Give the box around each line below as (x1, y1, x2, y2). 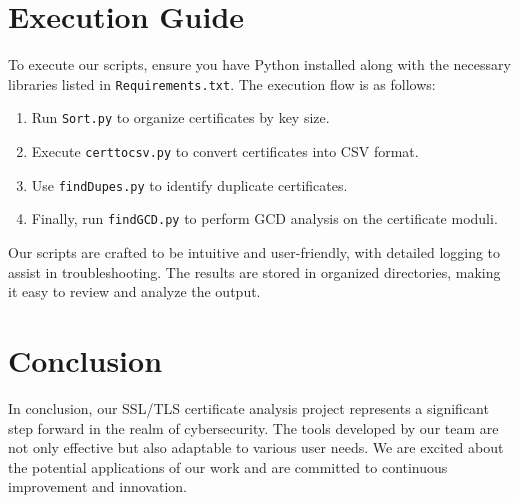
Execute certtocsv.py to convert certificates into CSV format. (31, 141, 419, 162)
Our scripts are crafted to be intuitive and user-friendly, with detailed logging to (8, 242, 501, 262)
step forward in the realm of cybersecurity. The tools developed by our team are (8, 417, 499, 438)
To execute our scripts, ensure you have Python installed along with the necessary (8, 54, 511, 75)
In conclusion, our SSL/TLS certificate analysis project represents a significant (8, 397, 489, 418)
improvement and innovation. (8, 476, 187, 497)
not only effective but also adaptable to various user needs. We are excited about (8, 437, 504, 458)
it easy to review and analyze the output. (8, 281, 261, 302)
